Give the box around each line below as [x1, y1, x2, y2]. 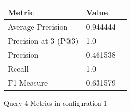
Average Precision [8, 21, 68, 32]
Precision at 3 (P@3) [8, 35, 79, 46]
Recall [8, 63, 29, 74]
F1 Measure [8, 77, 48, 88]
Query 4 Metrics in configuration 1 [4, 98, 107, 108]
